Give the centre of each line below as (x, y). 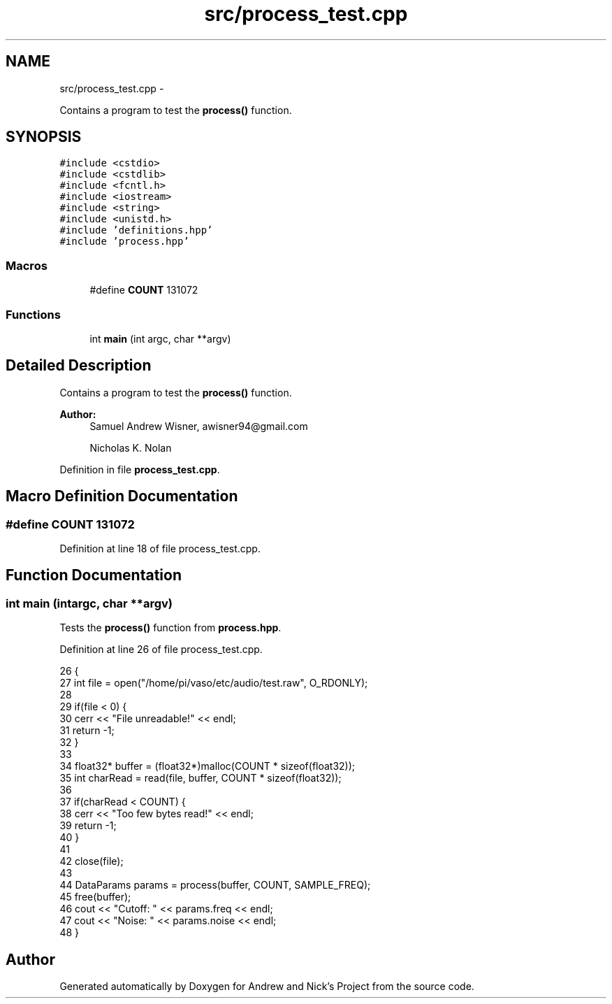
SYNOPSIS (44, 137)
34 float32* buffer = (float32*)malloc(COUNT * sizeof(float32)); (207, 766)
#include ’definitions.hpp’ (136, 230)
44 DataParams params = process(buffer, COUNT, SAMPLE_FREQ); (215, 885)
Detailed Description (79, 366)
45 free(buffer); (95, 897)
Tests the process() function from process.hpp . (170, 628)
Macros (27, 265)
